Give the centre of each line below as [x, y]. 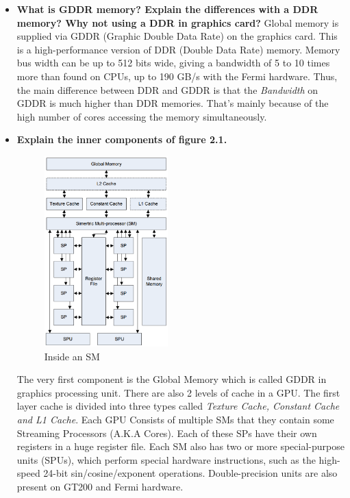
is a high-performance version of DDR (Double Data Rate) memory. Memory [178, 49]
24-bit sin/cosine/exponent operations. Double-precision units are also [190, 473]
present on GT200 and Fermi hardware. [100, 486]
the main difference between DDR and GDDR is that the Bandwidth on [167, 89]
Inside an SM [72, 356]
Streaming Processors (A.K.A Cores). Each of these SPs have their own [167, 433]
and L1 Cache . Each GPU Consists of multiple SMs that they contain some [175, 419]
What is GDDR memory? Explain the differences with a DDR [167, 9]
